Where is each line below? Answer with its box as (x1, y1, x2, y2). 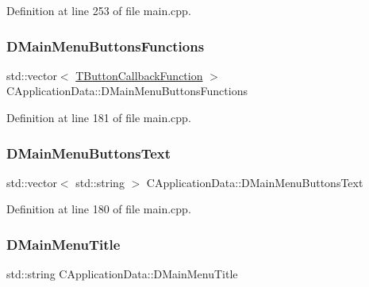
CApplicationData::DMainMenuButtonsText (146, 174, 363, 190)
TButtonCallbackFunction (75, 67, 203, 83)
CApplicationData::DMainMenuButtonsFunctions (6, 82, 248, 99)
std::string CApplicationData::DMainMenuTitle (6, 266, 238, 282)
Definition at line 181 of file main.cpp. (6, 109, 191, 125)
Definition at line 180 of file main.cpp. (6, 201, 191, 217)
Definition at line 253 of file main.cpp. (6, 2, 191, 18)
